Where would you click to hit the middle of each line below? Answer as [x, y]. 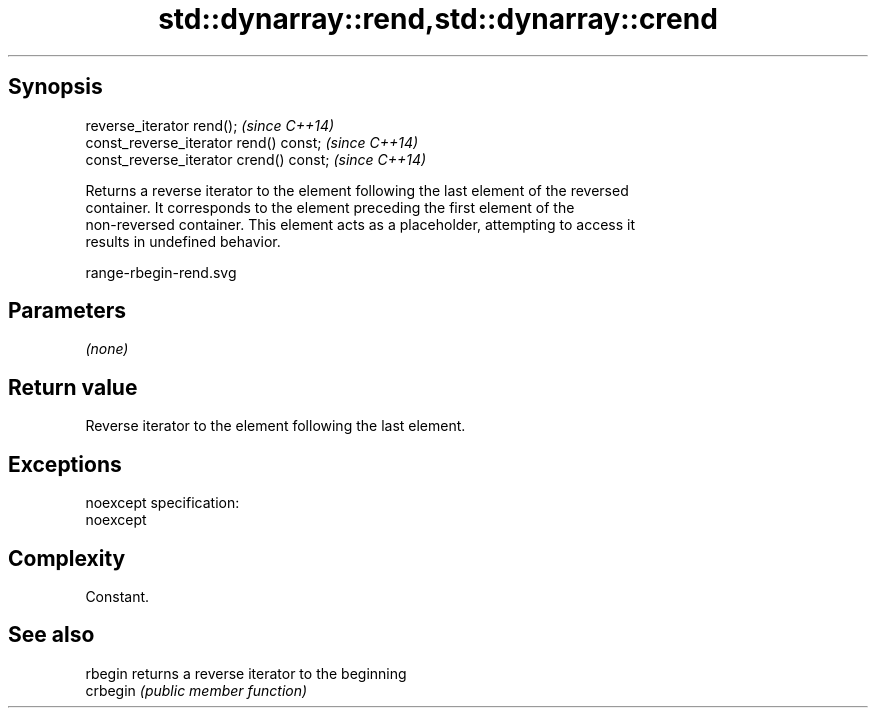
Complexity [67, 558]
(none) [107, 349]
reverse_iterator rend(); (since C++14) [210, 125]
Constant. [117, 596]
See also [51, 635]
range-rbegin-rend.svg [161, 272]
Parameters [67, 311]
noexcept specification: [162, 503]
